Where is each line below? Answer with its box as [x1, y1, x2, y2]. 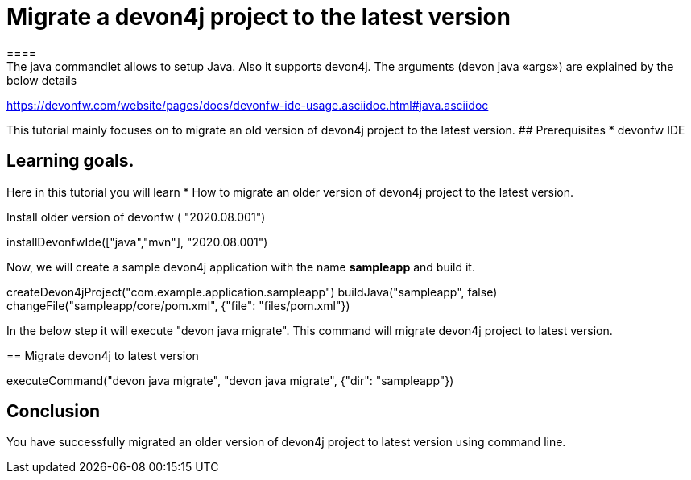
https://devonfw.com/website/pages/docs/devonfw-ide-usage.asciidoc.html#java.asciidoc [6, 97, 489, 112]
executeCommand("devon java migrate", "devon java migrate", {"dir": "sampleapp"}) [6, 373, 454, 387]
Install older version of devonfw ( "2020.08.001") [6, 209, 266, 224]
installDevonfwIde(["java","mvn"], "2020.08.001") [6, 234, 268, 249]
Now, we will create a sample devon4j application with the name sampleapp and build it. [6, 259, 475, 274]
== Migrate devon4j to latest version [6, 348, 199, 362]
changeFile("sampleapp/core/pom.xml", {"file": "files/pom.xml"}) [6, 298, 350, 312]
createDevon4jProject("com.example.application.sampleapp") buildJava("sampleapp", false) [6, 284, 498, 299]
